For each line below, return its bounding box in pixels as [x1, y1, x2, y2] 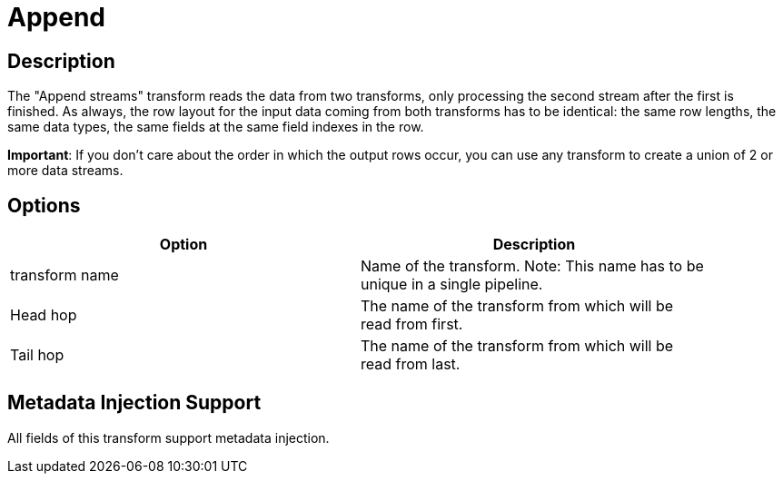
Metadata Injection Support [7, 391, 262, 415]
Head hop [10, 306, 77, 325]
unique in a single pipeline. [361, 275, 543, 294]
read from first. [361, 315, 463, 334]
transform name [10, 266, 119, 285]
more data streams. [7, 162, 124, 179]
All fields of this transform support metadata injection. [7, 429, 330, 446]
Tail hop [10, 346, 64, 365]
